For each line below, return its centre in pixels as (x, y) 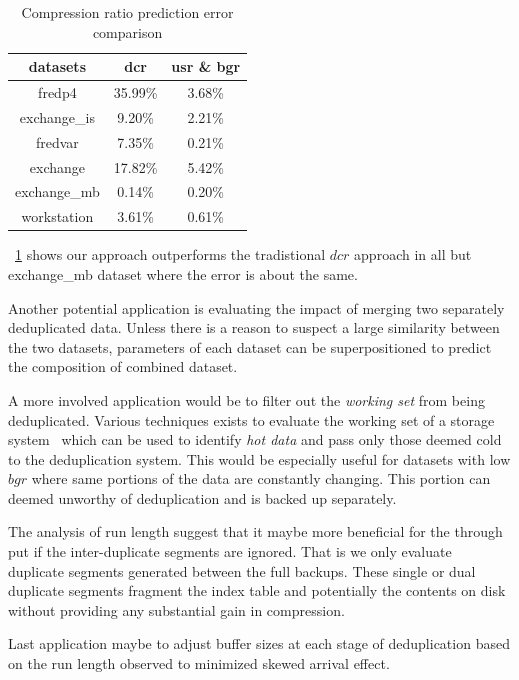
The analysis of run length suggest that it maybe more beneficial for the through (255, 531)
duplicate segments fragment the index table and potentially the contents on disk (257, 590)
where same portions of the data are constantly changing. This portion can (261, 478)
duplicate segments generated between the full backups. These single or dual (242, 570)
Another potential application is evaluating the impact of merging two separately (256, 307)
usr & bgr (206, 66)
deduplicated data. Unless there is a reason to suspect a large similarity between (254, 327)
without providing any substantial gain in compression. (176, 609)
